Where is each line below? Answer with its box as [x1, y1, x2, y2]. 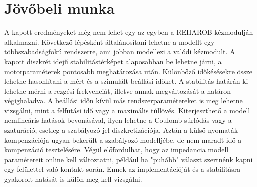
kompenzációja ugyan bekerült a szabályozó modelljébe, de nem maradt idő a [4, 134, 242, 145]
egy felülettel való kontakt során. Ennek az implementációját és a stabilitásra [4, 164, 241, 174]
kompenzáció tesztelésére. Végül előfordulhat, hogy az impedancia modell [4, 144, 229, 155]
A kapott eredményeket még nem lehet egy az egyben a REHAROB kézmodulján [4, 27, 253, 37]
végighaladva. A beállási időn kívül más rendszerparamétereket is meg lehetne [4, 95, 243, 106]
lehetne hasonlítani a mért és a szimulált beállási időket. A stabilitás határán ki [4, 76, 248, 86]
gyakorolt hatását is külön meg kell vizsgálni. [4, 174, 142, 184]
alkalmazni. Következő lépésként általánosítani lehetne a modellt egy [4, 36, 215, 47]
